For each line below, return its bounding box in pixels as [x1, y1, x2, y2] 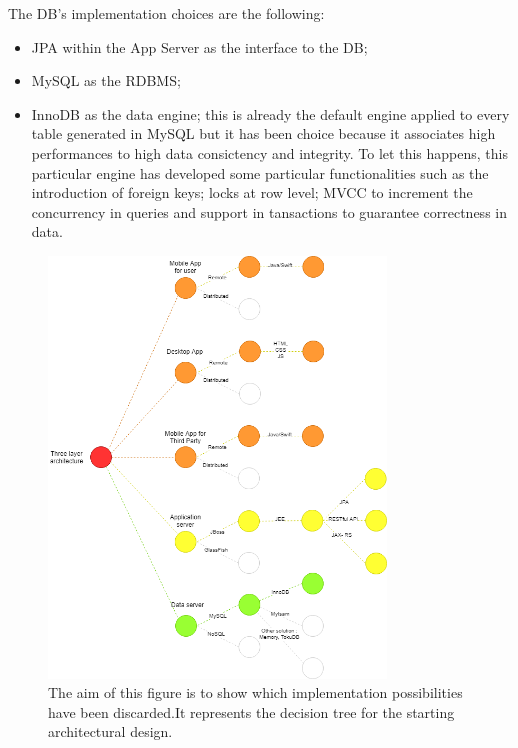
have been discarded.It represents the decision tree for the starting [48, 701, 455, 722]
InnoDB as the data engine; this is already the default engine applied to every [31, 103, 510, 124]
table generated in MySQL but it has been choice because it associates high [31, 123, 496, 144]
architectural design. [48, 721, 173, 742]
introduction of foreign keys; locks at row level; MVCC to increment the [31, 182, 473, 203]
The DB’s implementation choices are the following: [8, 3, 325, 23]
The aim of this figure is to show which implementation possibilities [48, 682, 463, 703]
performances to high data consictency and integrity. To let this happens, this [31, 142, 508, 163]
